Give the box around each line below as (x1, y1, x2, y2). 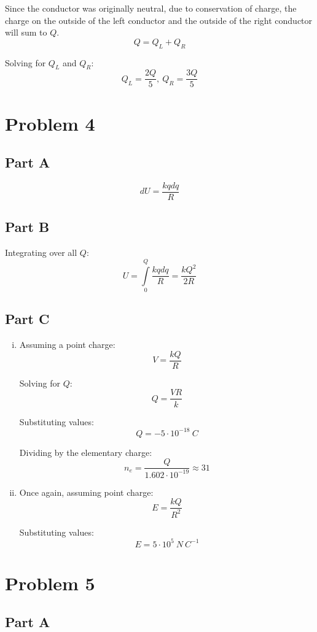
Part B (5, 217, 50, 236)
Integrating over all (5, 246, 77, 259)
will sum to (5, 26, 47, 39)
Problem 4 (5, 110, 95, 136)
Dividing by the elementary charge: (19, 445, 152, 458)
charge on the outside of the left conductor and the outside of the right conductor (5, 13, 313, 26)
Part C (5, 309, 50, 328)
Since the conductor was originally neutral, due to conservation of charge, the (5, 2, 297, 14)
